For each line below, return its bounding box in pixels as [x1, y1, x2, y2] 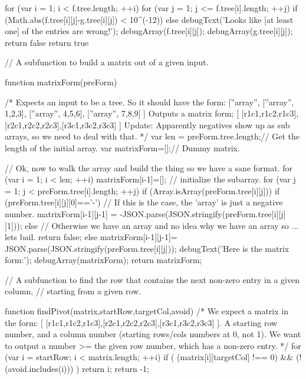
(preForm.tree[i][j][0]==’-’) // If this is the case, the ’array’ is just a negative [5, 196, 283, 208]
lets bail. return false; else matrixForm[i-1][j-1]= [5, 231, 177, 243]
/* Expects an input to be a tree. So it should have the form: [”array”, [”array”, [5, 95, 294, 108]
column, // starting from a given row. [5, 285, 142, 297]
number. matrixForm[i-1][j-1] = [5, 207, 117, 220]
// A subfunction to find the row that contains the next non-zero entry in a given [5, 273, 300, 285]
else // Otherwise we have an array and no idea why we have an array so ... [25, 219, 299, 231]
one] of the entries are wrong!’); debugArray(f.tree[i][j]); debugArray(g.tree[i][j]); [5, 25, 293, 37]
